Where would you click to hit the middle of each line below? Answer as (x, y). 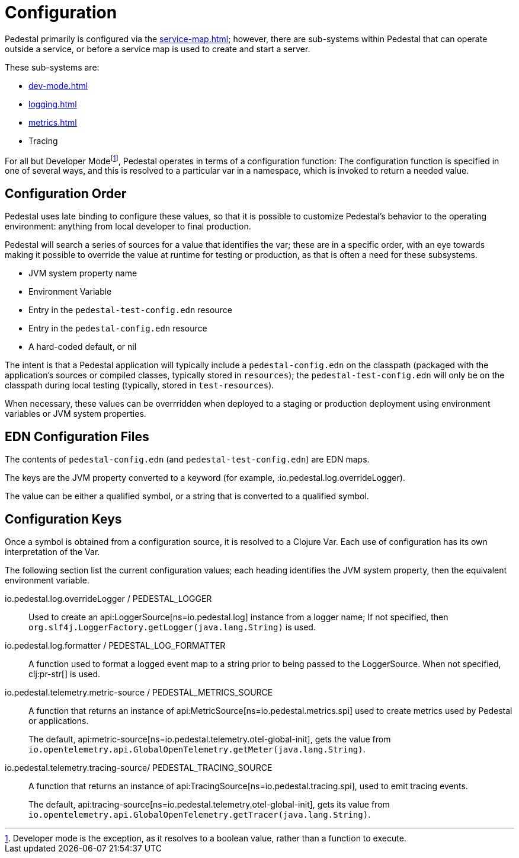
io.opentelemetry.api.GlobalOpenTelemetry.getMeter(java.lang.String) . (197, 749)
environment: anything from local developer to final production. (128, 227)
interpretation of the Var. (52, 551)
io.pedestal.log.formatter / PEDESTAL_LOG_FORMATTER (115, 645)
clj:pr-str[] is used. (65, 674)
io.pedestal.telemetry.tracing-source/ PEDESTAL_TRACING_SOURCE (139, 767)
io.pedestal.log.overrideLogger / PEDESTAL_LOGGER (108, 598)
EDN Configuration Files (77, 436)
